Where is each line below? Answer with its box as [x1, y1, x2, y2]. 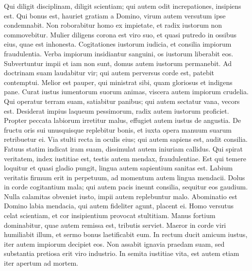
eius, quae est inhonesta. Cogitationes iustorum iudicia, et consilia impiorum [4, 39, 232, 49]
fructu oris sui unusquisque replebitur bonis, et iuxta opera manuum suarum [4, 124, 232, 135]
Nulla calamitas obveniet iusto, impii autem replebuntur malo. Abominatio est [4, 191, 237, 201]
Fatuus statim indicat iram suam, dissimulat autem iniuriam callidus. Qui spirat [4, 143, 243, 153]
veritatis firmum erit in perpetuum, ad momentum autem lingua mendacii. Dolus [4, 172, 245, 182]
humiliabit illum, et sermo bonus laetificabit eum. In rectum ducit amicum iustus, [4, 229, 248, 239]
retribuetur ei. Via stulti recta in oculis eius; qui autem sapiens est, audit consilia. [4, 134, 248, 144]
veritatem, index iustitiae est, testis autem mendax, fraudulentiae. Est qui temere [4, 153, 246, 163]
